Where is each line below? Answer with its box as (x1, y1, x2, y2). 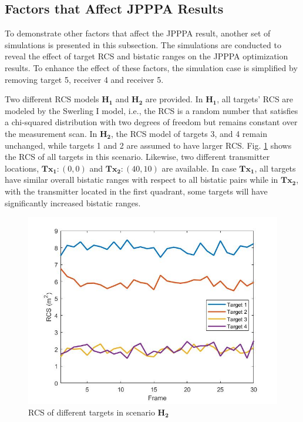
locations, (5, 162, 39, 174)
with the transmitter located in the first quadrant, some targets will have (5, 185, 268, 197)
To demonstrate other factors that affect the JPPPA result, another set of (5, 27, 271, 39)
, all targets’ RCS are (217, 93, 294, 105)
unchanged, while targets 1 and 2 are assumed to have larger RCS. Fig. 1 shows (5, 139, 292, 151)
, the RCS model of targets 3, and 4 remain (110, 127, 267, 139)
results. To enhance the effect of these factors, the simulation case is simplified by (5, 61, 298, 73)
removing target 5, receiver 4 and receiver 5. (5, 73, 164, 85)
